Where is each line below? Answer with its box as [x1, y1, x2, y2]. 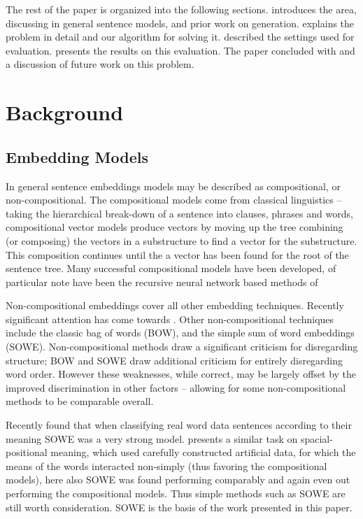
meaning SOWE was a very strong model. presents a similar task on [6, 431, 298, 446]
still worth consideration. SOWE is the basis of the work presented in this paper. [6, 499, 353, 514]
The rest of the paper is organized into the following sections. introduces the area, [6, 2, 357, 16]
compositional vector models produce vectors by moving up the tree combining [6, 220, 343, 234]
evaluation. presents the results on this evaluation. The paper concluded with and [6, 43, 355, 57]
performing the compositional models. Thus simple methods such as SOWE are [6, 486, 346, 501]
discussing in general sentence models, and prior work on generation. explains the [6, 15, 355, 30]
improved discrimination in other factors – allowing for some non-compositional [6, 380, 346, 394]
